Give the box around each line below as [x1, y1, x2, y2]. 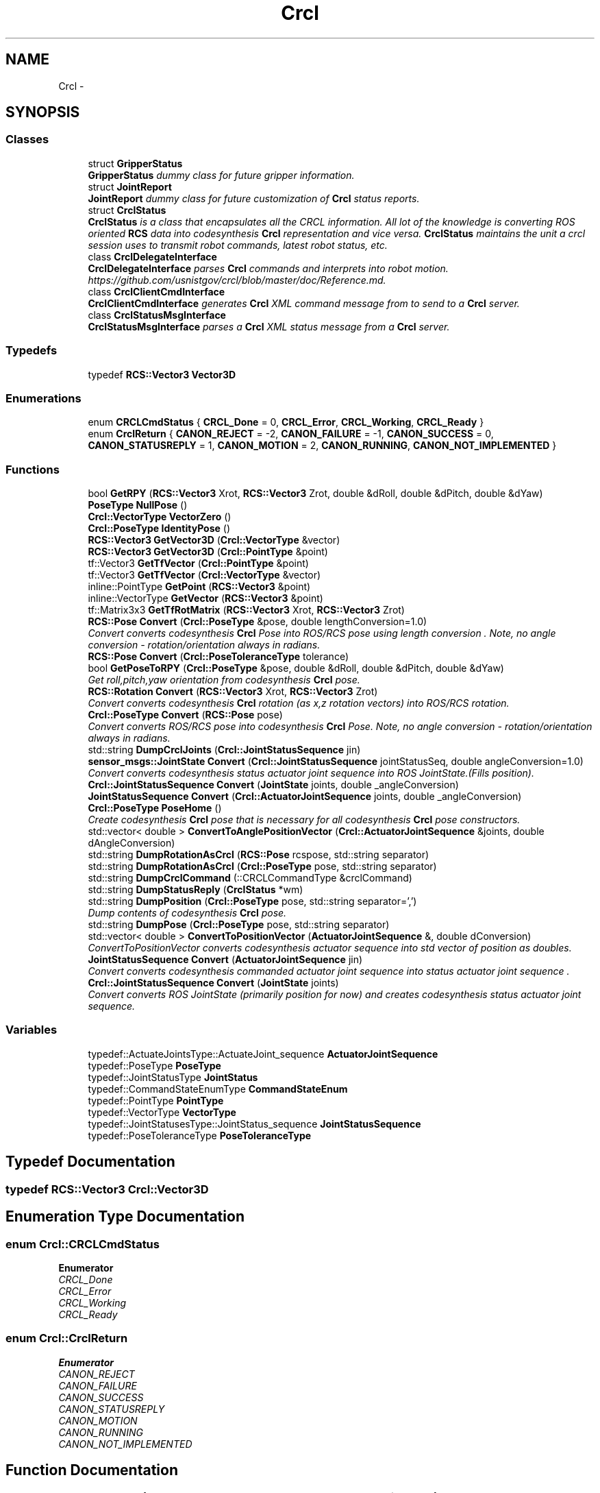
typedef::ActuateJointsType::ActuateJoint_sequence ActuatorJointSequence [88, 1047, 438, 1060]
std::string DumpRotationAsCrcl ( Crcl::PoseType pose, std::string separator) [88, 860, 437, 873]
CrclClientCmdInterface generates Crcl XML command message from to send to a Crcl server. [88, 297, 520, 309]
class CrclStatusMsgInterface [88, 308, 226, 321]
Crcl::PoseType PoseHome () [88, 802, 222, 814]
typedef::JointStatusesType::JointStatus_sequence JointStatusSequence [88, 1117, 421, 1130]
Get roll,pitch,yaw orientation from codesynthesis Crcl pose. [88, 674, 360, 686]
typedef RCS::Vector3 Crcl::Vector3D [5, 1182, 209, 1196]
